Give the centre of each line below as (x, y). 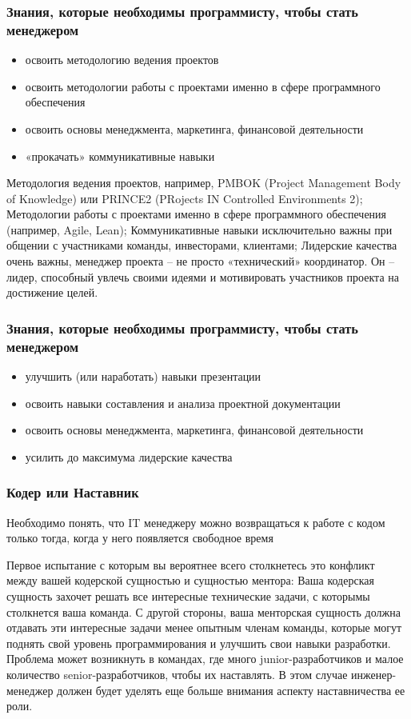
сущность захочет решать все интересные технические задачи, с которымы (188, 595)
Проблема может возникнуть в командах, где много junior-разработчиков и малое (205, 659)
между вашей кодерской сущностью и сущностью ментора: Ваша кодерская (190, 580)
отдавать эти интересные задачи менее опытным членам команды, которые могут (204, 627)
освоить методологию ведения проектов (122, 60)
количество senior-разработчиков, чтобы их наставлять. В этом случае (177, 674)
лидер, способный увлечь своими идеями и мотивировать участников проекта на (203, 276)
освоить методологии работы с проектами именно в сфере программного (203, 86)
